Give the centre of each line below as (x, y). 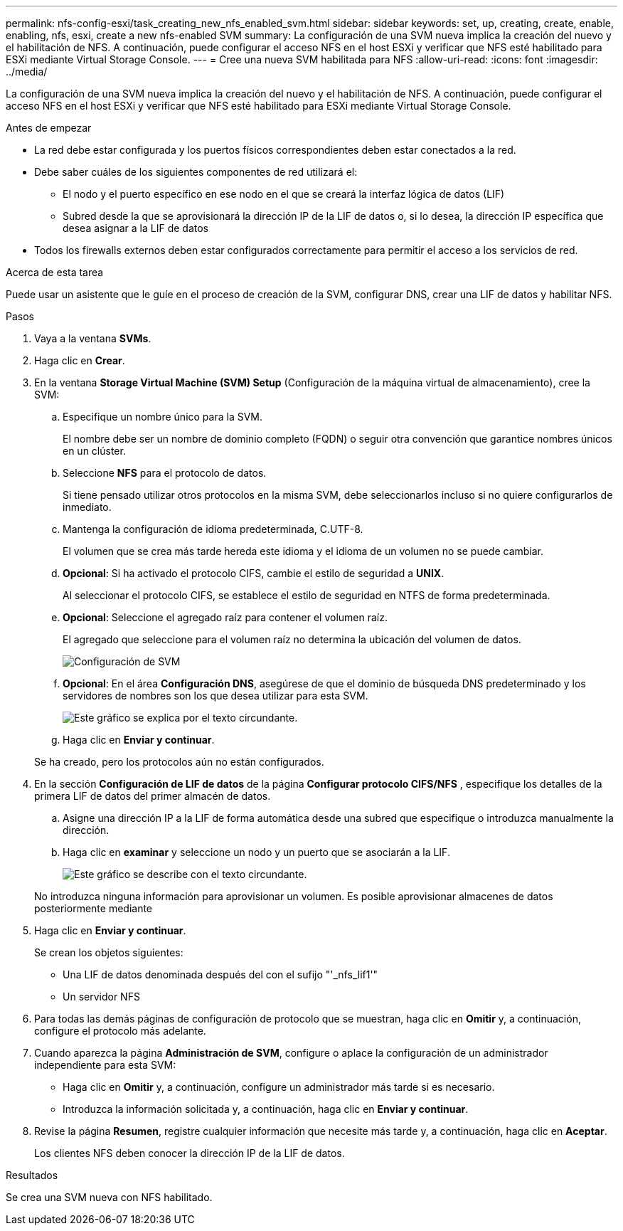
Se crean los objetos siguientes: (109, 952)
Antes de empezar (49, 128)
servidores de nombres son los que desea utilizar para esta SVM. (215, 696)
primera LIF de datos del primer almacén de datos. (153, 796)
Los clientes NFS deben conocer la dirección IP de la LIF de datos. (190, 1153)
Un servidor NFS (101, 997)
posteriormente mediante (94, 908)
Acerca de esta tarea (55, 272)
